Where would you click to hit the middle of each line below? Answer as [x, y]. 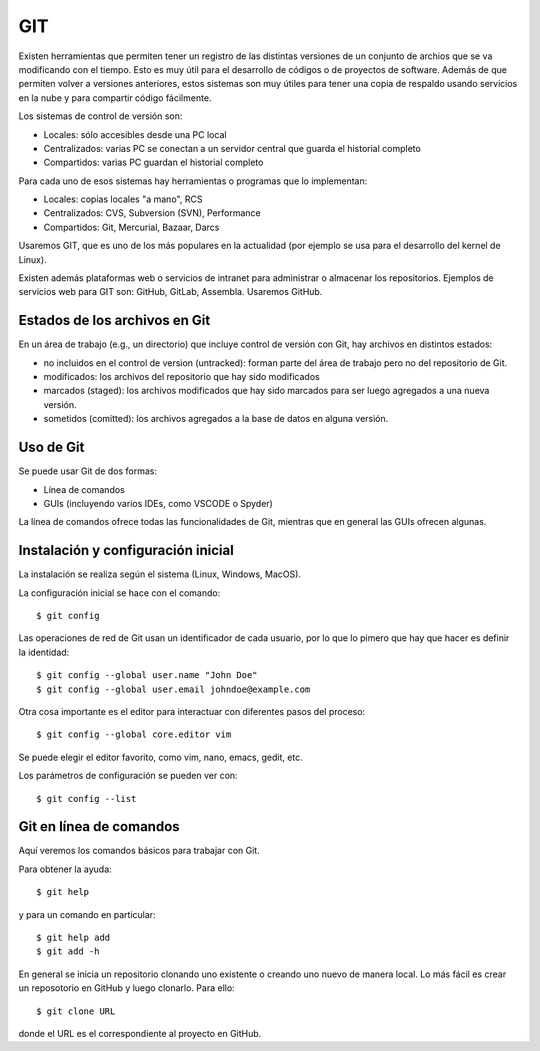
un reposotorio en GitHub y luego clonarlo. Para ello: [126, 988]
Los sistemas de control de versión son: [100, 116]
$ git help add [73, 938]
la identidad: [44, 652]
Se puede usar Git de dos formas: [88, 471]
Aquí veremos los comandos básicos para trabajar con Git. [139, 851]
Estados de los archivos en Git [114, 320]
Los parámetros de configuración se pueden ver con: [128, 776]
